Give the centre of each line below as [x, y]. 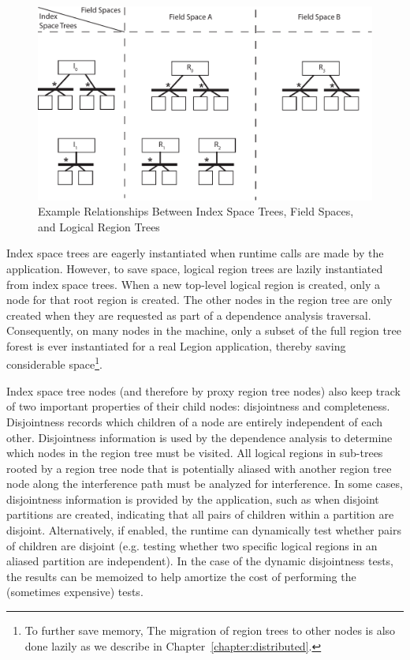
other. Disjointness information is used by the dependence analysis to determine [199, 437]
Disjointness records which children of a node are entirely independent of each [195, 421]
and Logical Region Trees [99, 226]
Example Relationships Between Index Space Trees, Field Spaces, [196, 211]
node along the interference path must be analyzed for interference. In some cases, [205, 484]
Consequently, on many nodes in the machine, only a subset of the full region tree [204, 330]
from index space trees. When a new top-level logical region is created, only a [194, 284]
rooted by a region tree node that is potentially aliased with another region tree [199, 468]
